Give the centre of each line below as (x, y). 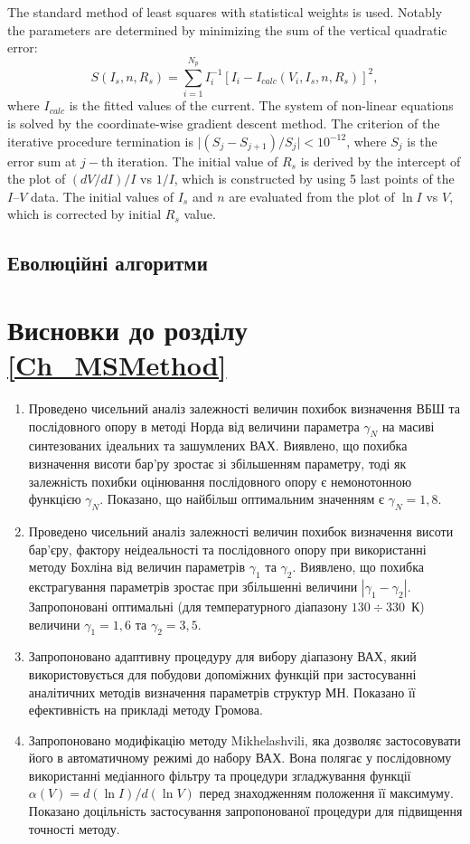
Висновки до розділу (127, 329)
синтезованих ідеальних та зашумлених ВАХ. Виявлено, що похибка (218, 446)
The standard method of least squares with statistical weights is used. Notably (225, 12)
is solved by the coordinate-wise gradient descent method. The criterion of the (224, 123)
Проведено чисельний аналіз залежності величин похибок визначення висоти (241, 531)
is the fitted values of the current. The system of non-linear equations (261, 105)
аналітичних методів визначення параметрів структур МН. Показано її (222, 692)
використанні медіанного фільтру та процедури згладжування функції (220, 775)
